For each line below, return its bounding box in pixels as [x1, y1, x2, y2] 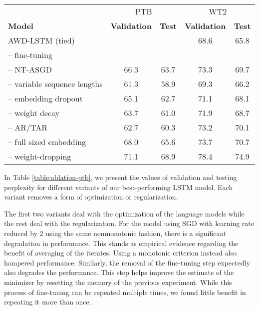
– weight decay [8, 107, 60, 118]
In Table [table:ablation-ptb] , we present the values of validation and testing [4, 172, 237, 182]
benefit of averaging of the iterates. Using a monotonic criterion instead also [4, 247, 237, 258]
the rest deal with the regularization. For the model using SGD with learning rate [4, 218, 255, 228]
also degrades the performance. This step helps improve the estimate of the [4, 267, 234, 277]
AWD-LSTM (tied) [8, 34, 75, 46]
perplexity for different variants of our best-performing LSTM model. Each [4, 181, 233, 192]
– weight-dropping [8, 150, 71, 162]
